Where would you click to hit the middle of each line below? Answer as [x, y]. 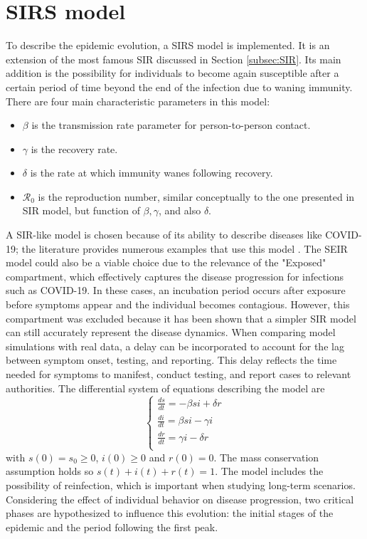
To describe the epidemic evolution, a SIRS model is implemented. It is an [168, 45]
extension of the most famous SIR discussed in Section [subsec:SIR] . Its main [174, 59]
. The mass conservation [266, 457]
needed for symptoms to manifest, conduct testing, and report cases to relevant [179, 374]
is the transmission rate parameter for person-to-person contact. [171, 125]
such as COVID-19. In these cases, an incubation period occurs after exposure [176, 290]
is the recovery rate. [74, 148]
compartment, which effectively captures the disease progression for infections [175, 276]
